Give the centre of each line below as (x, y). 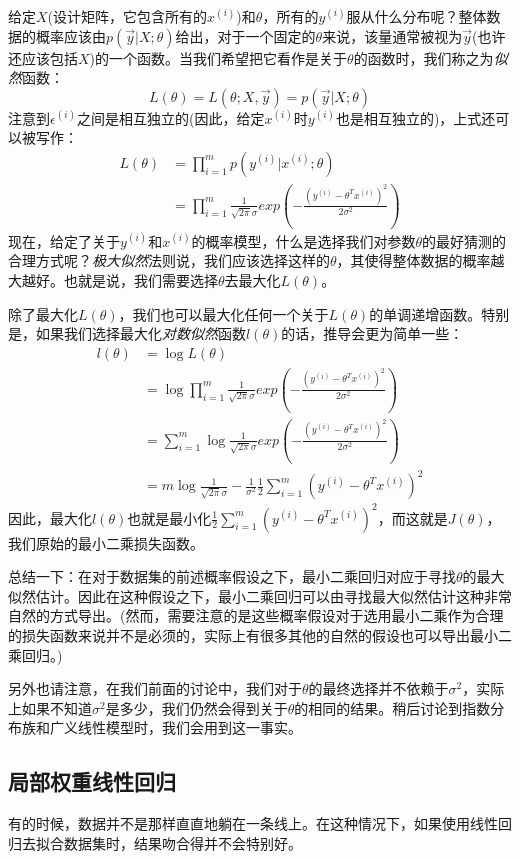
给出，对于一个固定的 (245, 35)
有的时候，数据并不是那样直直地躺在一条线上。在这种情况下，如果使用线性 (253, 823)
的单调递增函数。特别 (439, 313)
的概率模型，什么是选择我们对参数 (303, 240)
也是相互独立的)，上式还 (415, 117)
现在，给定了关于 (64, 240)
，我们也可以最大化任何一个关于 (223, 313)
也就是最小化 (169, 517)
